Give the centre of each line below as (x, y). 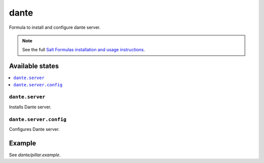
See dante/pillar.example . (35, 155)
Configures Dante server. (34, 129)
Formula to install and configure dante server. (55, 27)
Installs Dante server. (30, 107)
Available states (34, 66)
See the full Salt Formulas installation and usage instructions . (84, 50)
